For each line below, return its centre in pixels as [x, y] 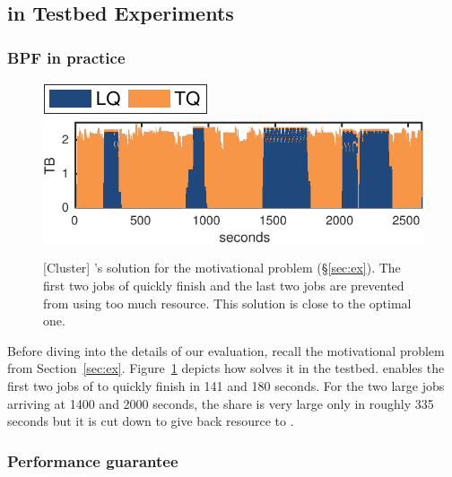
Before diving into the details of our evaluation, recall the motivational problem [226, 350]
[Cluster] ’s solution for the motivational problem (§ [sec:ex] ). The [222, 268]
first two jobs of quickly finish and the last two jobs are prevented [224, 286]
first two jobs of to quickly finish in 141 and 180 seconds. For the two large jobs [226, 385]
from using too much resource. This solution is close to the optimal [227, 303]
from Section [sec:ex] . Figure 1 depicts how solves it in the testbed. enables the [226, 368]
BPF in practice [66, 57]
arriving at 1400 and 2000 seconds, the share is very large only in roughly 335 [221, 403]
